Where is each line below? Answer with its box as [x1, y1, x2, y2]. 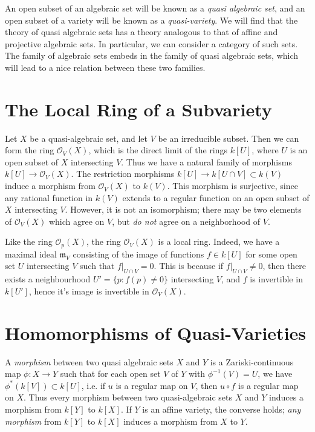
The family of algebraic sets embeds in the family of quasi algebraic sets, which [5, 49, 299, 62]
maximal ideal [5, 247, 57, 260]
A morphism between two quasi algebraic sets [5, 355, 174, 368]
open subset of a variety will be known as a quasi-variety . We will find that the [5, 13, 298, 26]
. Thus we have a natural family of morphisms [121, 155, 292, 168]
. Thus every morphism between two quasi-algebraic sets [24, 391, 233, 404]
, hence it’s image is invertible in [28, 284, 149, 297]
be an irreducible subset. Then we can [158, 131, 299, 144]
